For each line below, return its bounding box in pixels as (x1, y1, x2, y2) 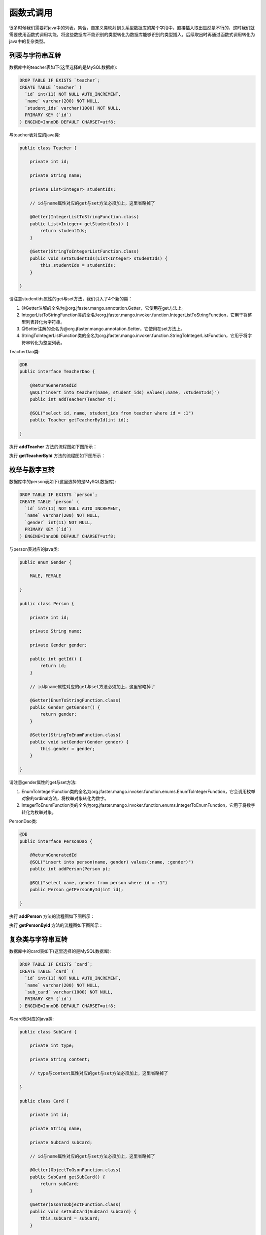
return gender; (40, 711, 77, 717)
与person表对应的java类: (9, 546, 59, 552)
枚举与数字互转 (9, 466, 55, 474)
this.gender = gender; (40, 746, 96, 752)
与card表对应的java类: (9, 1016, 54, 1022)
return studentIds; (40, 228, 87, 234)
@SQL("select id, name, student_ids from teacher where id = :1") (30, 410, 194, 416)
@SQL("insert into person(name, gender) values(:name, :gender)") (30, 859, 194, 864)
